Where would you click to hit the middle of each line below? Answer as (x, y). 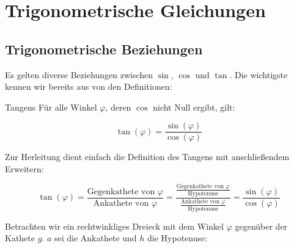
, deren (118, 107)
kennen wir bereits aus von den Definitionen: (89, 86)
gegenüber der (261, 226)
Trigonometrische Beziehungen (104, 49)
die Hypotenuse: (178, 238)
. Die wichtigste (259, 74)
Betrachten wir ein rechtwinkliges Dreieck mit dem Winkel (114, 226)
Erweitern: (24, 169)
